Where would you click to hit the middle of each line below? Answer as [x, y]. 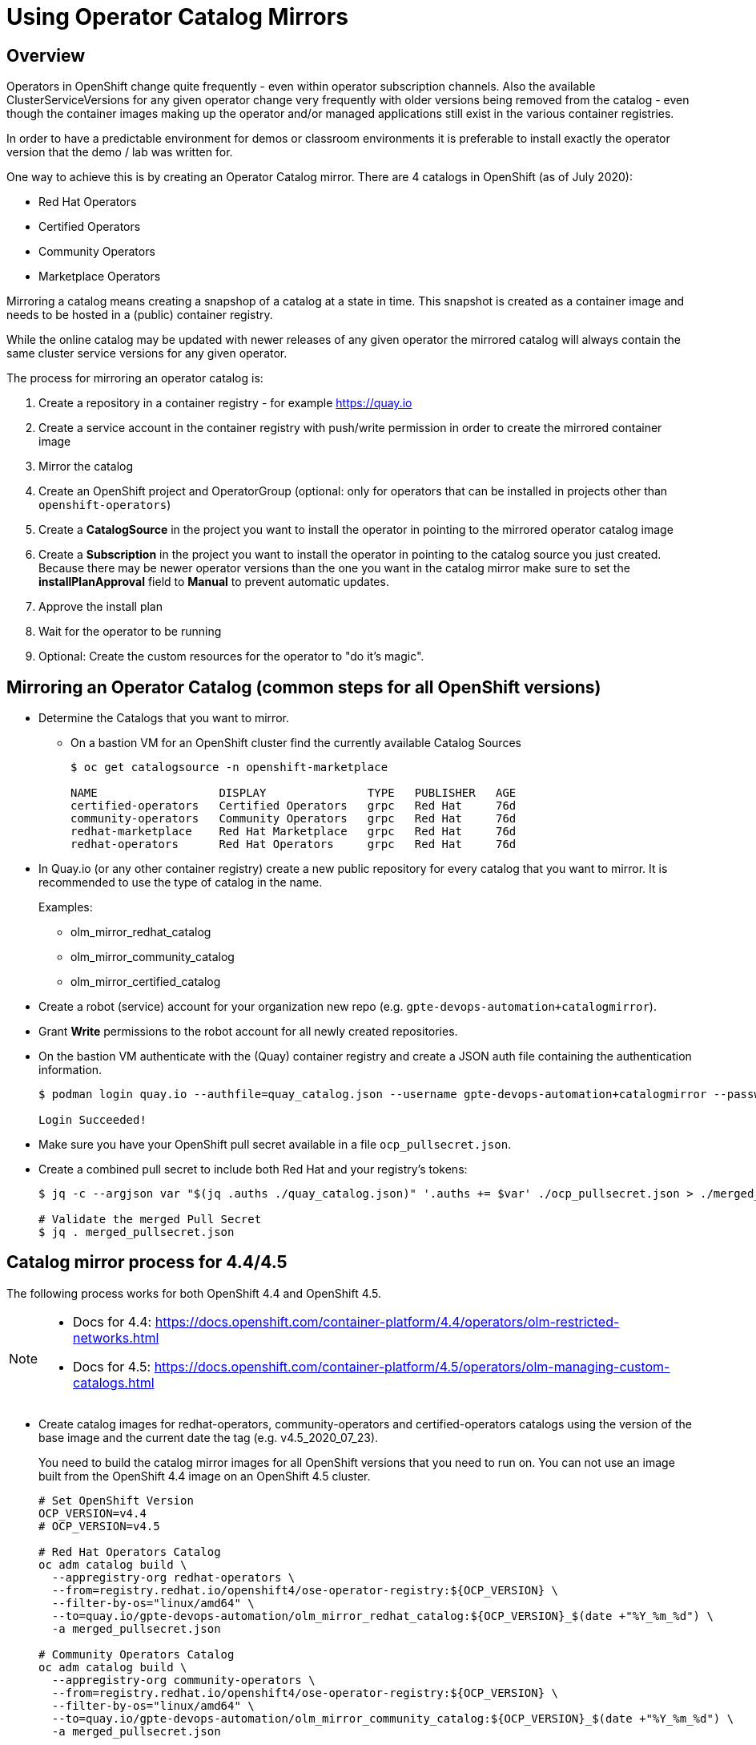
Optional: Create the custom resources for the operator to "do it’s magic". [231, 656]
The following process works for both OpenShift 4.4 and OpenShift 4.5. [194, 1293]
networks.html [116, 1337]
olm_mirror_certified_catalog [146, 982]
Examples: [66, 907]
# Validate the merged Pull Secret [150, 1220]
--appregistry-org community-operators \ [183, 1680]
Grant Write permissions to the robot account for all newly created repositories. [248, 1032]
